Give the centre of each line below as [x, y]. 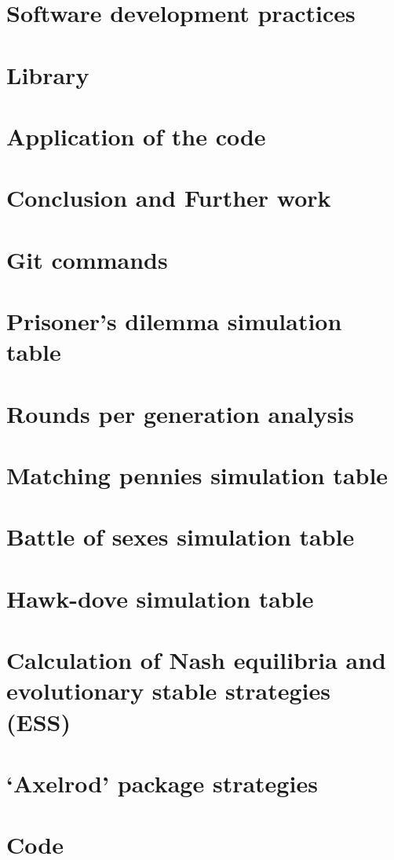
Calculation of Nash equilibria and [196, 660]
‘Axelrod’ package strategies [162, 783]
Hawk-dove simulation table [160, 598]
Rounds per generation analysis [180, 413]
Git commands [87, 259]
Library [48, 74]
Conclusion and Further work [169, 198]
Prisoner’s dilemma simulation [174, 321]
